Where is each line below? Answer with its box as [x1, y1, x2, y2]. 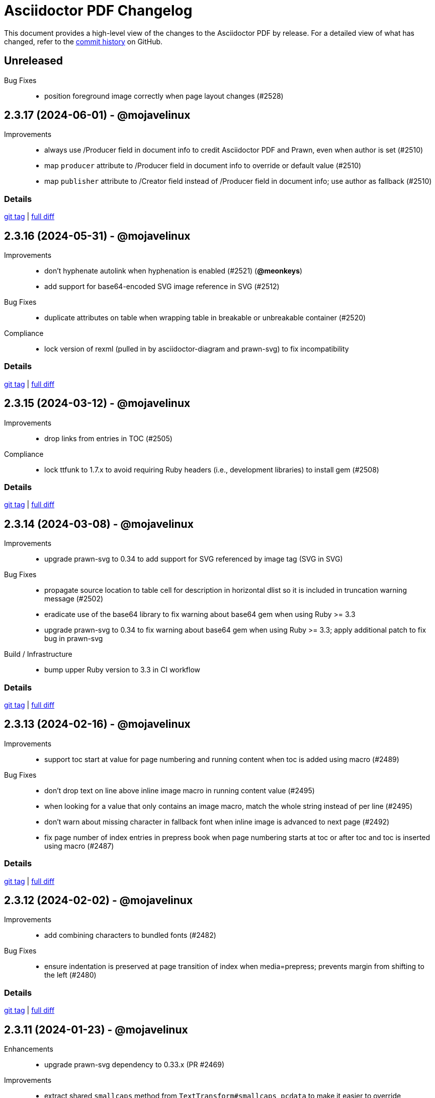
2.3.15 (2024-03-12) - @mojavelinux [4, 397, 191, 410]
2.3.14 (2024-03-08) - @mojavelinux [4, 517, 194, 530]
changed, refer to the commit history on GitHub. [4, 37, 163, 46]
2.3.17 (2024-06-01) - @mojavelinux [4, 109, 191, 122]
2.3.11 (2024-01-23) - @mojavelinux [4, 1023, 188, 1036]
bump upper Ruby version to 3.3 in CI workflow [44, 665, 201, 674]
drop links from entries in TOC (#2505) [44, 434, 172, 443]
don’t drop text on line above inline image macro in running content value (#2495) [44, 786, 315, 795]
